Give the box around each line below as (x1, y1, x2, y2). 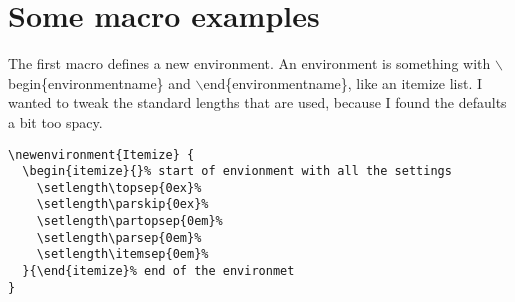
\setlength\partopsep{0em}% (36, 214, 223, 229)
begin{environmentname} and (8, 72, 191, 93)
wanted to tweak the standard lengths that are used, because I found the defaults (8, 92, 507, 113)
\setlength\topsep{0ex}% (36, 180, 202, 195)
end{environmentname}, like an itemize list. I (203, 72, 483, 93)
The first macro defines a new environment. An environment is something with (8, 53, 491, 74)
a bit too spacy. (8, 111, 103, 132)
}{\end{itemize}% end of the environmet (22, 264, 295, 279)
